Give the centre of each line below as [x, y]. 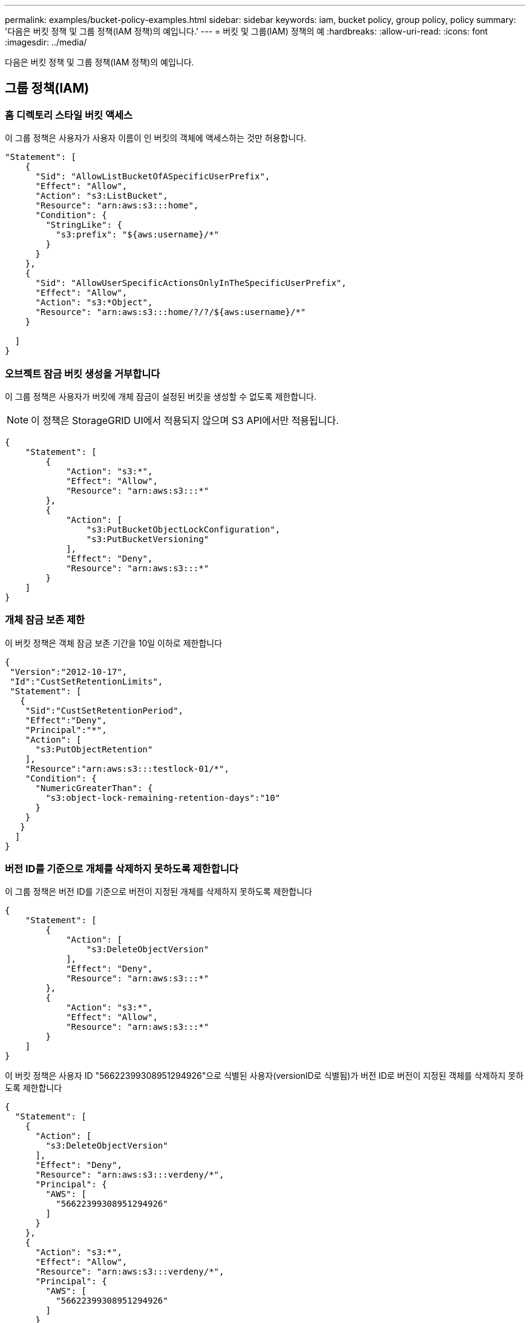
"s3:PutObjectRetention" [94, 749]
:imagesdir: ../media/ [46, 42]
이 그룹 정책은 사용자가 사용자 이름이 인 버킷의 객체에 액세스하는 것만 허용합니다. [156, 138]
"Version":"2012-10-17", [69, 671]
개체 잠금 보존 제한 [45, 620]
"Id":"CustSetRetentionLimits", [87, 681]
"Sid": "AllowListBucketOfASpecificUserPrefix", [153, 177]
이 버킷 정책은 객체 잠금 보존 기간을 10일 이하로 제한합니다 [114, 643]
